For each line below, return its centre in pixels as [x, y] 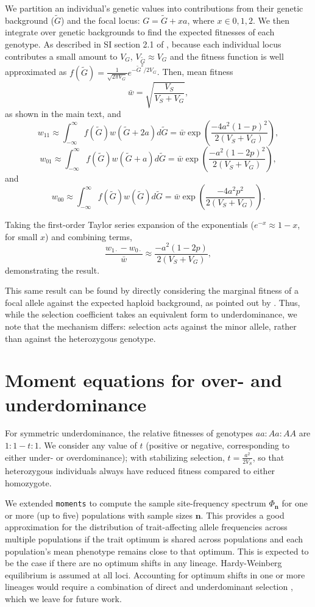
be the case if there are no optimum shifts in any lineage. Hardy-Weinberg [143, 563]
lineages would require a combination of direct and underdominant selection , [149, 587]
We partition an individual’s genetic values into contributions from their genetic [154, 8]
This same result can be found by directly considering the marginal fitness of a [152, 290]
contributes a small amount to [61, 56]
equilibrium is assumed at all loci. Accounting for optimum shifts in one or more [155, 574]
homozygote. [28, 482]
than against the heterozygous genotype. [80, 338]
